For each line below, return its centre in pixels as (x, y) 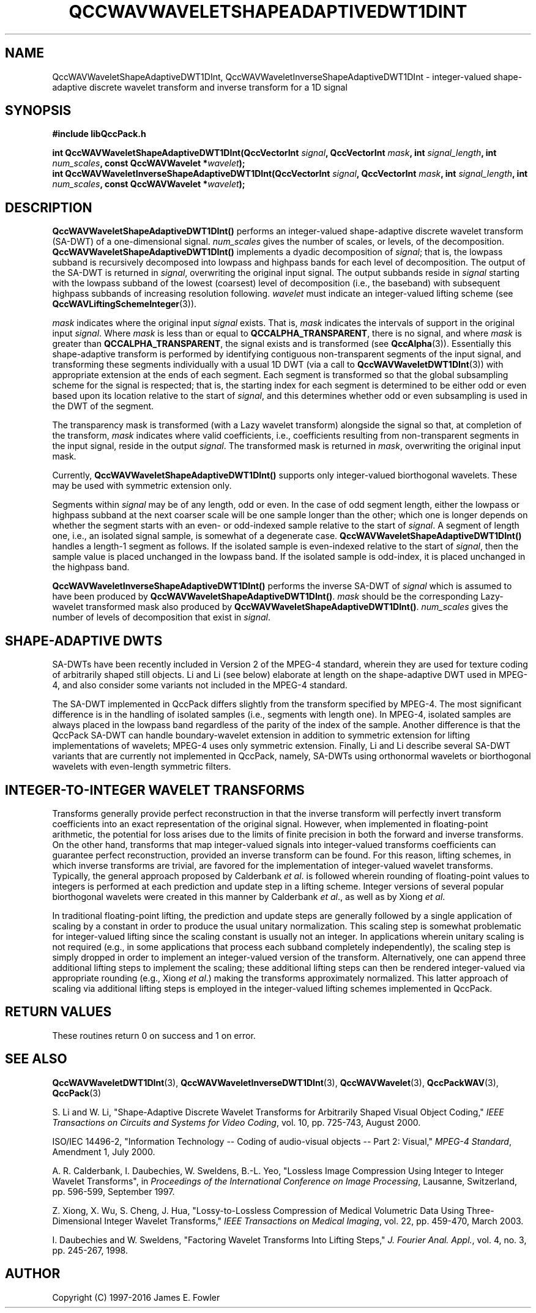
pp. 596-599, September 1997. (114, 1191)
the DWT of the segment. (103, 406)
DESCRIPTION (49, 207)
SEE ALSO (36, 1059)
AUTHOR (33, 1274)
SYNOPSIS (38, 111)
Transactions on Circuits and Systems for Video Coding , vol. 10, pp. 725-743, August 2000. (236, 1122)
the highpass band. (91, 567)
